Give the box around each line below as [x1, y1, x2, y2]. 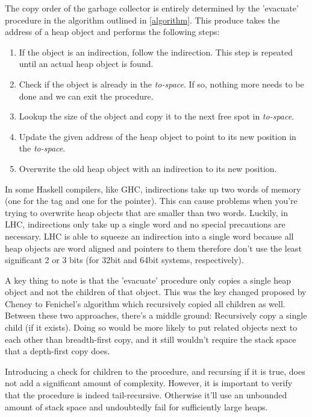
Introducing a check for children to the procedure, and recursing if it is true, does [5, 364, 305, 377]
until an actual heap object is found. [19, 57, 154, 70]
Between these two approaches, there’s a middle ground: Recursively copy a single [5, 309, 307, 322]
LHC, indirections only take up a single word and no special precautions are [5, 218, 285, 231]
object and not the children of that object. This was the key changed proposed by [5, 285, 307, 298]
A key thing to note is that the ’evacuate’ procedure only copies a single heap [5, 273, 292, 286]
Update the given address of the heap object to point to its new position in [19, 130, 296, 142]
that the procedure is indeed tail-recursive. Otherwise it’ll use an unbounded [5, 389, 287, 401]
